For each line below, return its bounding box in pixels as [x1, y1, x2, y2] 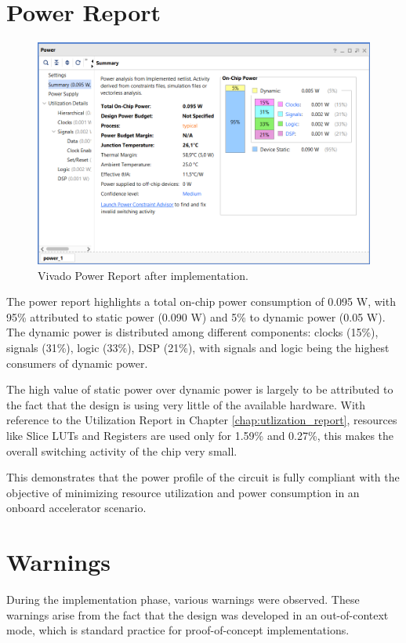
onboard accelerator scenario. [6, 500, 147, 516]
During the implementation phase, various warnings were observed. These [6, 591, 360, 608]
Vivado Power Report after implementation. [38, 267, 248, 283]
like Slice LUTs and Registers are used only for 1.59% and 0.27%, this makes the [6, 427, 394, 443]
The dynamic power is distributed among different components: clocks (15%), [6, 324, 379, 340]
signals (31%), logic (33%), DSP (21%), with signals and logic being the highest [6, 340, 390, 356]
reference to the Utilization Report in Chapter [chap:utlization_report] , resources [6, 412, 397, 428]
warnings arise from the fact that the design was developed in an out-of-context [6, 606, 389, 623]
